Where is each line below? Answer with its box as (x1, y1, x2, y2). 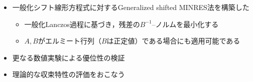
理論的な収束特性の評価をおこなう (12, 69, 125, 79)
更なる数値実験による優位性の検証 (12, 52, 125, 62)
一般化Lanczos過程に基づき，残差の (24, 18, 140, 29)
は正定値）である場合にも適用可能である (106, 35, 240, 46)
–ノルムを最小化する (152, 18, 219, 29)
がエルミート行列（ (38, 35, 101, 46)
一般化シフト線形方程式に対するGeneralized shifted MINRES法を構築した (12, 2, 249, 12)
